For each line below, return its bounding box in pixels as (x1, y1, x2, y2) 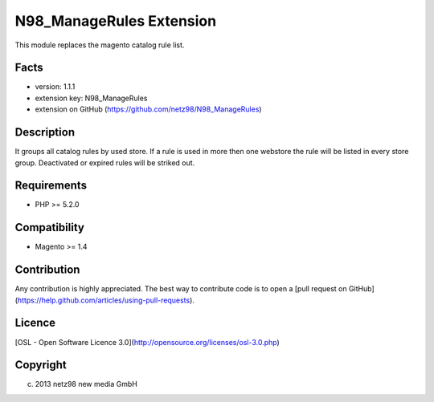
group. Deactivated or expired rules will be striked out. (14, 157, 195, 168)
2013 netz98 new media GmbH (35, 380, 138, 389)
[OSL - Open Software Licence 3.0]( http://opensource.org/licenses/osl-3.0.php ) (14, 337, 280, 347)
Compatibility (14, 221, 84, 234)
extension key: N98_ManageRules (35, 93, 148, 103)
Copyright (14, 358, 68, 372)
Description (14, 125, 76, 140)
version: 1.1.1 (35, 82, 76, 91)
